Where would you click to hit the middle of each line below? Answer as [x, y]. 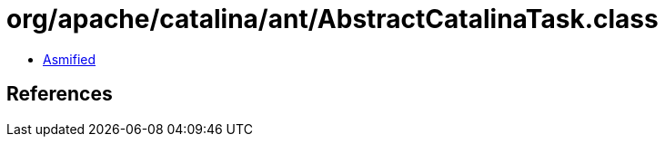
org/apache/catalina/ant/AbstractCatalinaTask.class [332, 19]
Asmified [70, 59]
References [60, 94]
